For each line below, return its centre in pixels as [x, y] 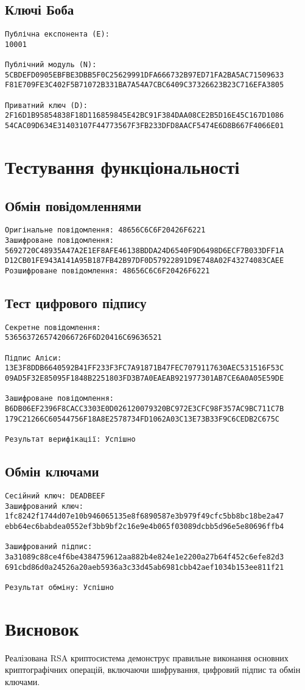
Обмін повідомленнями [73, 205]
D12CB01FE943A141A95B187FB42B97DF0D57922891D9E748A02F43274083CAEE [145, 261]
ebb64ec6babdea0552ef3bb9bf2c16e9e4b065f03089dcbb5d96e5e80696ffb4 [145, 526]
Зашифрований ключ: [44, 506]
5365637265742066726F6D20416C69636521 [83, 338]
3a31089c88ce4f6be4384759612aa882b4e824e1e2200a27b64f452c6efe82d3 [145, 557]
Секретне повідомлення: [53, 327]
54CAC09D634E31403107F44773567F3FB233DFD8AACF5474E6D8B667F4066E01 [145, 126]
